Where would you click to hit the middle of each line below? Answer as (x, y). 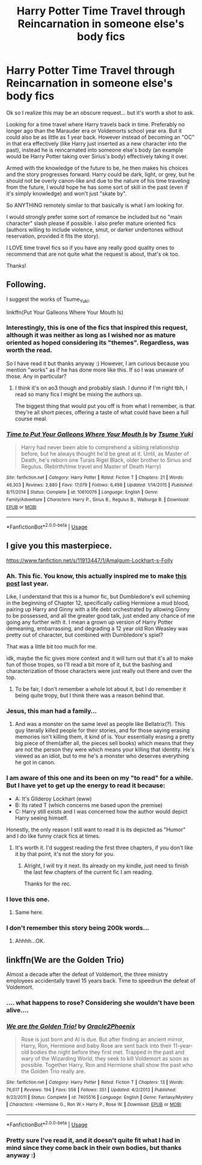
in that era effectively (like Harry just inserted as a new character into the (96, 143)
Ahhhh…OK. (30, 941)
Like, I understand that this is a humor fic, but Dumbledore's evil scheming (98, 597)
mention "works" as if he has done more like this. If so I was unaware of (95, 370)
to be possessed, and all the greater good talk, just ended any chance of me (101, 616)
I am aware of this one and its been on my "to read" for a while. (100, 778)
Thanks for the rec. (47, 884)
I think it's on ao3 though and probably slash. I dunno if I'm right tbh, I (101, 388)
